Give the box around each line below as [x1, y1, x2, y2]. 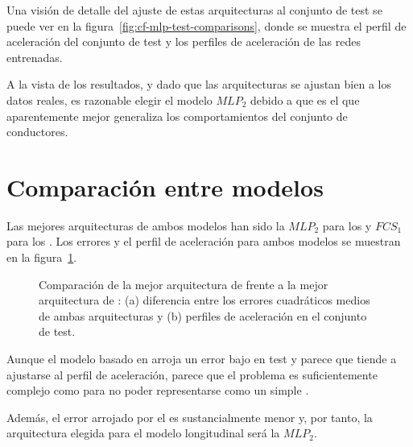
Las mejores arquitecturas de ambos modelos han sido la [6, 217, 285, 234]
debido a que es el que [250, 91, 360, 108]
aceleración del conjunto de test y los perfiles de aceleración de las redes [6, 33, 361, 50]
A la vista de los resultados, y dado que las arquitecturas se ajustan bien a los [6, 76, 391, 93]
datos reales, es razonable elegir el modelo [6, 91, 213, 108]
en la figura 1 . [6, 249, 77, 266]
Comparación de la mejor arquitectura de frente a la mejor [39, 275, 328, 292]
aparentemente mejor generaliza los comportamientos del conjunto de [6, 107, 348, 124]
